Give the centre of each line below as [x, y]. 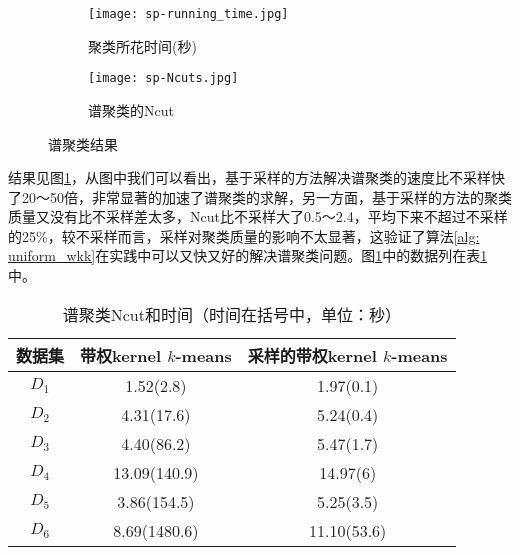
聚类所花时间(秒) [142, 45]
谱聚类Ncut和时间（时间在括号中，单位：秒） [231, 314]
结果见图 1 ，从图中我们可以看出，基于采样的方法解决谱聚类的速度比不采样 [249, 177]
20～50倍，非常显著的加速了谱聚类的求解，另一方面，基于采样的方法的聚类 [266, 196]
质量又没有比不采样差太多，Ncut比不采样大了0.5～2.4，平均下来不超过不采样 [258, 216]
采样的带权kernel [312, 355]
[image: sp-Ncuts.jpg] [163, 78]
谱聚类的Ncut [131, 109]
